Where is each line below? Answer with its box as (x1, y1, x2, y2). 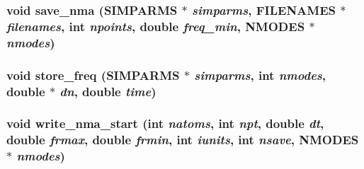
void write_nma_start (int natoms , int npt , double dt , (6, 115, 324, 132)
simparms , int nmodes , (194, 66, 326, 83)
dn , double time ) (59, 82, 157, 100)
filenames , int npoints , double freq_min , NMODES (6, 17, 305, 35)
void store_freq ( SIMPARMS (6, 66, 180, 83)
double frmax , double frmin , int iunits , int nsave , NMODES (6, 131, 359, 148)
